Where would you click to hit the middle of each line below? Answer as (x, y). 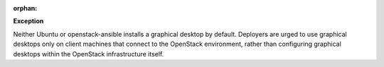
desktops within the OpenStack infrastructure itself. (89, 54)
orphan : (25, 8)
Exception (28, 21)
